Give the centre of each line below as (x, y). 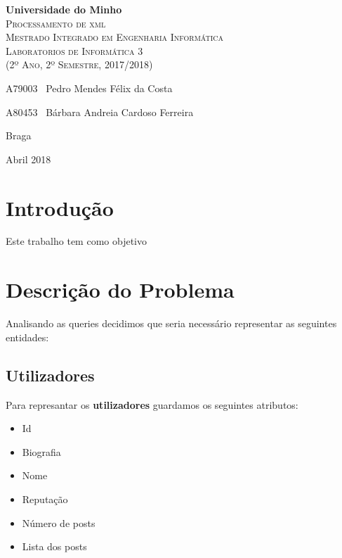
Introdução (60, 207)
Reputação (45, 499)
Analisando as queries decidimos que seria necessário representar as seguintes (171, 323)
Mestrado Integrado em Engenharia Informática (115, 37)
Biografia (41, 451)
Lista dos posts (54, 546)
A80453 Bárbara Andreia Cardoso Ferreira (100, 112)
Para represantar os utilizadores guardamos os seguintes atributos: (152, 404)
